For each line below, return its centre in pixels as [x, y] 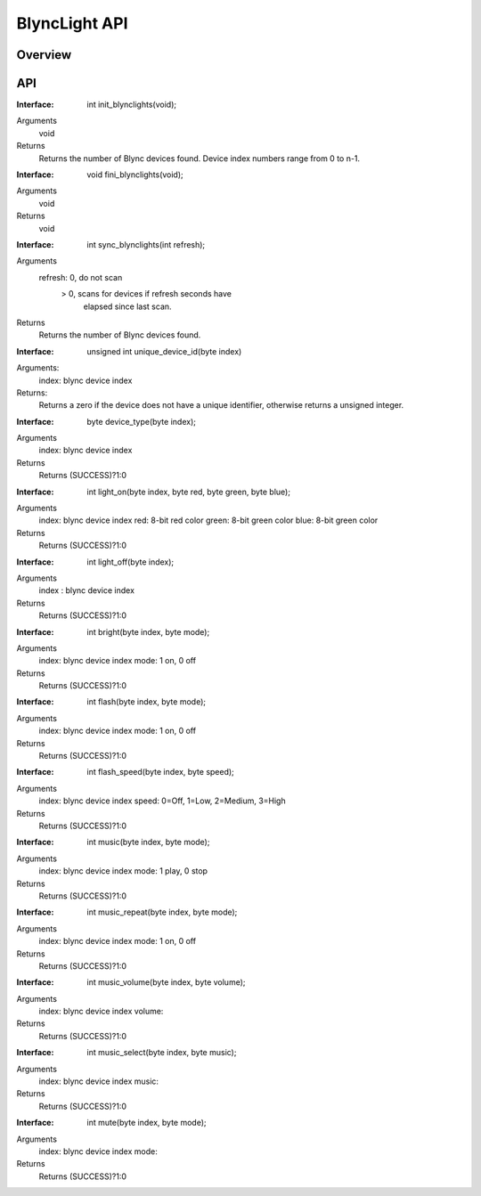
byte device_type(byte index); [141, 421]
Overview [44, 55]
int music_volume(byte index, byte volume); [166, 982]
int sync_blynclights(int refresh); [146, 244]
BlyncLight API [72, 23]
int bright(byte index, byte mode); [148, 631]
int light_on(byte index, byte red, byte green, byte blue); [189, 492]
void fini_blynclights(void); [135, 175]
